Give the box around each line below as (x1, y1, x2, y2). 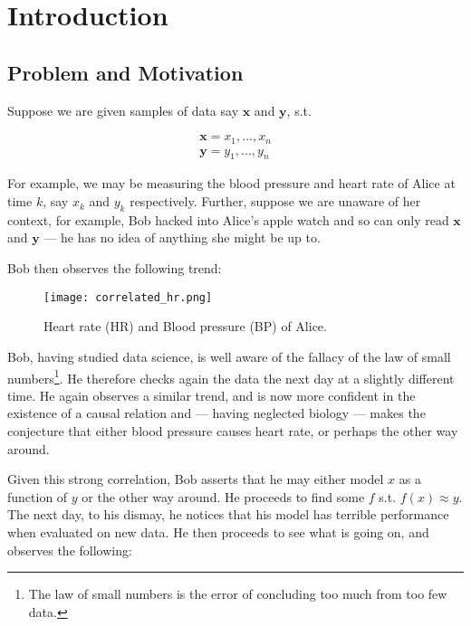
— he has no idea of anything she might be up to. (43, 228, 321, 247)
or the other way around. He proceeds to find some (82, 487, 365, 506)
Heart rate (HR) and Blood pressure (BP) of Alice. (43, 317, 327, 336)
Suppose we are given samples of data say (7, 100, 239, 119)
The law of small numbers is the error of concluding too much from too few (28, 584, 447, 603)
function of (7, 487, 68, 506)
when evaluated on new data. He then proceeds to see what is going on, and (7, 522, 429, 541)
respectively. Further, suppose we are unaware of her (130, 192, 421, 211)
